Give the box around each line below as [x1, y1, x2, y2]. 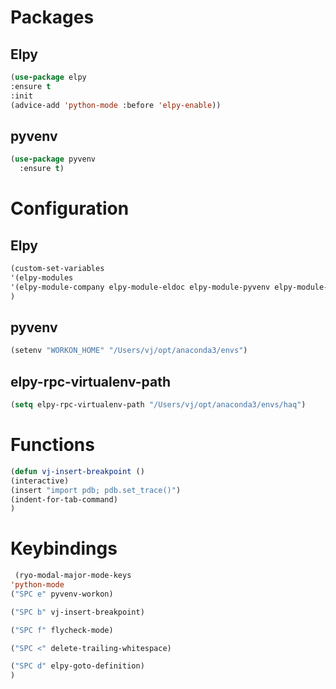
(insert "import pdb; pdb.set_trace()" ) [10, 485, 182, 495]
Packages [10, 6, 95, 29]
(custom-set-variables [10, 264, 105, 274]
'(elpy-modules [10, 272, 74, 283]
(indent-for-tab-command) [10, 494, 118, 505]
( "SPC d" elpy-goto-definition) [10, 661, 145, 671]
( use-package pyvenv [10, 154, 97, 165]
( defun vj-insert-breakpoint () [10, 466, 145, 476]
